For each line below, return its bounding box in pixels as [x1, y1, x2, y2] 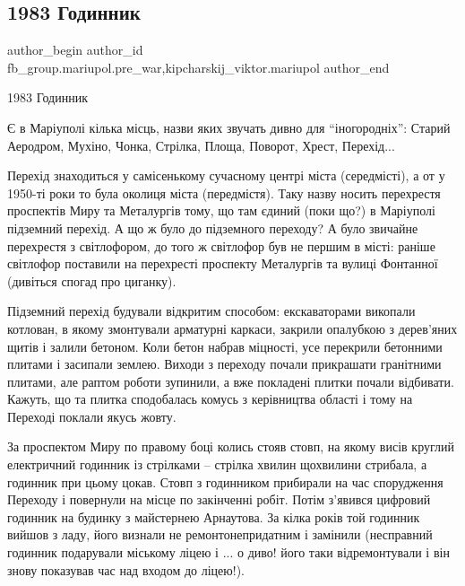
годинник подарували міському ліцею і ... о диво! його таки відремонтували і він [7, 543, 450, 562]
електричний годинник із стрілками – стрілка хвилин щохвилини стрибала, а [7, 455, 427, 474]
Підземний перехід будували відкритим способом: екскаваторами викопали [7, 302, 416, 320]
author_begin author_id [7, 40, 143, 59]
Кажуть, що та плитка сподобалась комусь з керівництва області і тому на [7, 389, 413, 408]
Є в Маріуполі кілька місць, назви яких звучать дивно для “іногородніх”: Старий [7, 118, 451, 136]
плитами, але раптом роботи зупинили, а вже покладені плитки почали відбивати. [7, 372, 454, 390]
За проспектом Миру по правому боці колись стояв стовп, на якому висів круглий [7, 437, 454, 456]
